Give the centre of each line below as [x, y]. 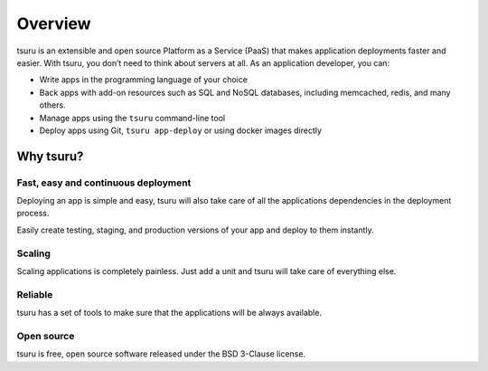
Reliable [35, 294]
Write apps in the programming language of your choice [144, 80]
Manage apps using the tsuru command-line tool [132, 118]
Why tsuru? [50, 156]
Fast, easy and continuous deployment [104, 183]
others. [53, 105]
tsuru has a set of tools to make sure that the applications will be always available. [169, 313]
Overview [54, 24]
